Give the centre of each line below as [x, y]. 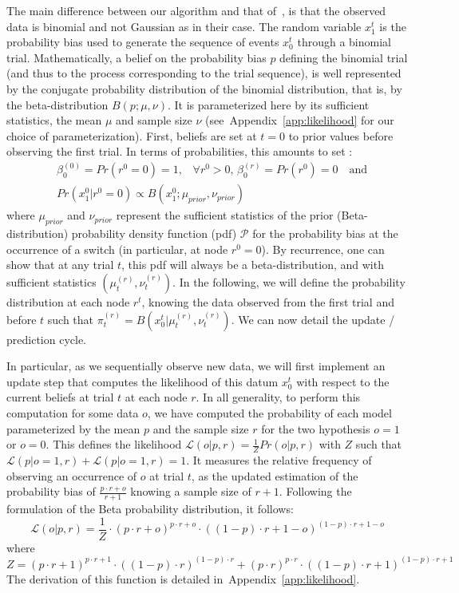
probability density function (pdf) [154, 233]
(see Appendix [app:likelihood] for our [300, 120]
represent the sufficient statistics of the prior [225, 215]
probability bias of [51, 491]
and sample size [154, 120]
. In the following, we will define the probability [289, 282]
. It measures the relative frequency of [279, 460]
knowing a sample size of [191, 491]
